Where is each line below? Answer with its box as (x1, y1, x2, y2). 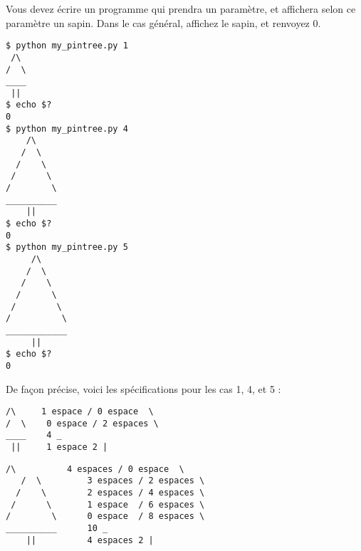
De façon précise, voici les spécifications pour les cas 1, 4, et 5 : (6, 381, 281, 396)
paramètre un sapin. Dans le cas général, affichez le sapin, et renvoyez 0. (6, 15, 321, 30)
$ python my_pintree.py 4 (6, 123, 128, 134)
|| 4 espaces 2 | (26, 535, 154, 545)
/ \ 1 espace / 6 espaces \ (11, 499, 205, 510)
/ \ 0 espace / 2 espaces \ (6, 418, 159, 429)
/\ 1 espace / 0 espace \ (6, 406, 154, 417)
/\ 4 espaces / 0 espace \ (6, 463, 184, 474)
